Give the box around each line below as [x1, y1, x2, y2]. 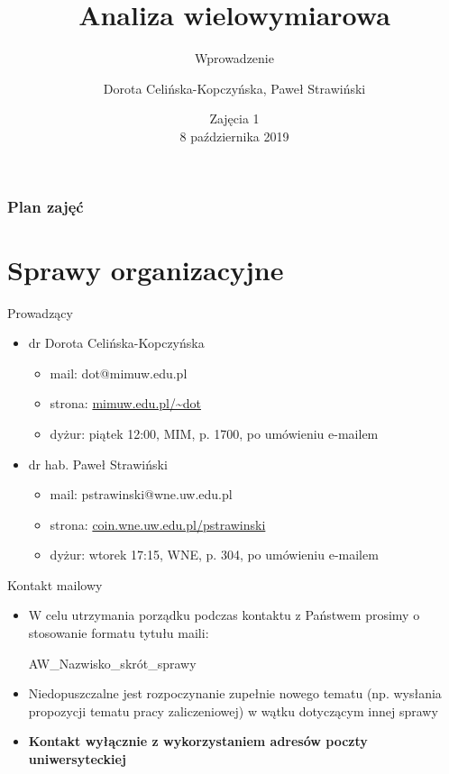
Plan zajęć [7, 195, 84, 217]
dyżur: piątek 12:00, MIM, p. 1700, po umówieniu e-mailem [50, 423, 379, 442]
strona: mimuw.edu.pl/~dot [50, 394, 201, 413]
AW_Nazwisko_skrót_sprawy [28, 653, 197, 672]
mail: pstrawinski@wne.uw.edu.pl [50, 485, 233, 504]
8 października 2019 [179, 126, 289, 145]
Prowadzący [7, 303, 73, 322]
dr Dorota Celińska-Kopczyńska [28, 333, 205, 352]
